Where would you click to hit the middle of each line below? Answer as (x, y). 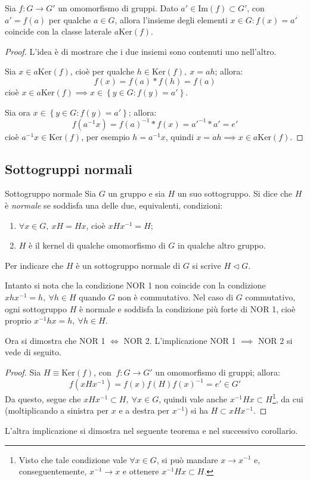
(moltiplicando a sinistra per (57, 410)
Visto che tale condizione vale (73, 459)
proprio (18, 320)
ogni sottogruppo (36, 308)
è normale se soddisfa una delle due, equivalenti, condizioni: (114, 205)
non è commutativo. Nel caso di (176, 297)
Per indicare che (34, 265)
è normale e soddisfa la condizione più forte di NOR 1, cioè (187, 308)
